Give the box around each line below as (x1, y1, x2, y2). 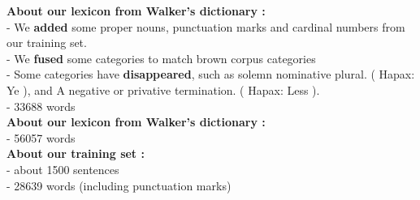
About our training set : (6, 145, 145, 162)
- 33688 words (6, 97, 76, 114)
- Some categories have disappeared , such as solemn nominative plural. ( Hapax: (6, 66, 415, 83)
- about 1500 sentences (6, 160, 119, 177)
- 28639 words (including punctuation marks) (6, 177, 232, 194)
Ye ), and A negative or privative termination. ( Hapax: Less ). (6, 81, 320, 98)
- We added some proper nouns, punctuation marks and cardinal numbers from (6, 18, 405, 35)
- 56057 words (6, 129, 76, 146)
